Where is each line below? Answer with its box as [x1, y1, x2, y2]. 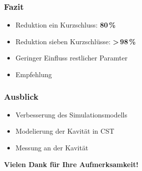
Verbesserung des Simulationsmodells [15, 109, 127, 119]
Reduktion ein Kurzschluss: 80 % [15, 20, 116, 30]
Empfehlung [15, 69, 52, 79]
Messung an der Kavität [15, 142, 88, 152]
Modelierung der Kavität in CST [15, 126, 114, 136]
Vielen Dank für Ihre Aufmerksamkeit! [4, 159, 139, 169]
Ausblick [4, 90, 39, 102]
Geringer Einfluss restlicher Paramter [15, 53, 128, 63]
